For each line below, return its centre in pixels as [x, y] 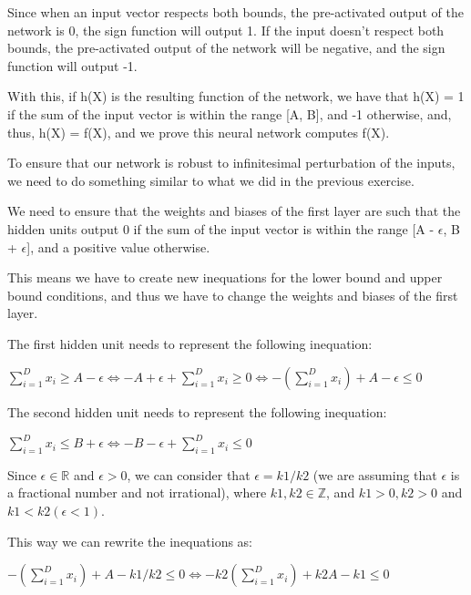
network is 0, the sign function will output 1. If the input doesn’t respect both [226, 30]
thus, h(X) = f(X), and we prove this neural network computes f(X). [199, 132]
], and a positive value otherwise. [118, 246]
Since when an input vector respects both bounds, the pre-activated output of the [235, 12]
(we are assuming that [375, 474]
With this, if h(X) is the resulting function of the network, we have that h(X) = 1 [236, 96]
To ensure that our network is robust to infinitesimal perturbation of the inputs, [231, 163]
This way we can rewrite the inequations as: [130, 541]
